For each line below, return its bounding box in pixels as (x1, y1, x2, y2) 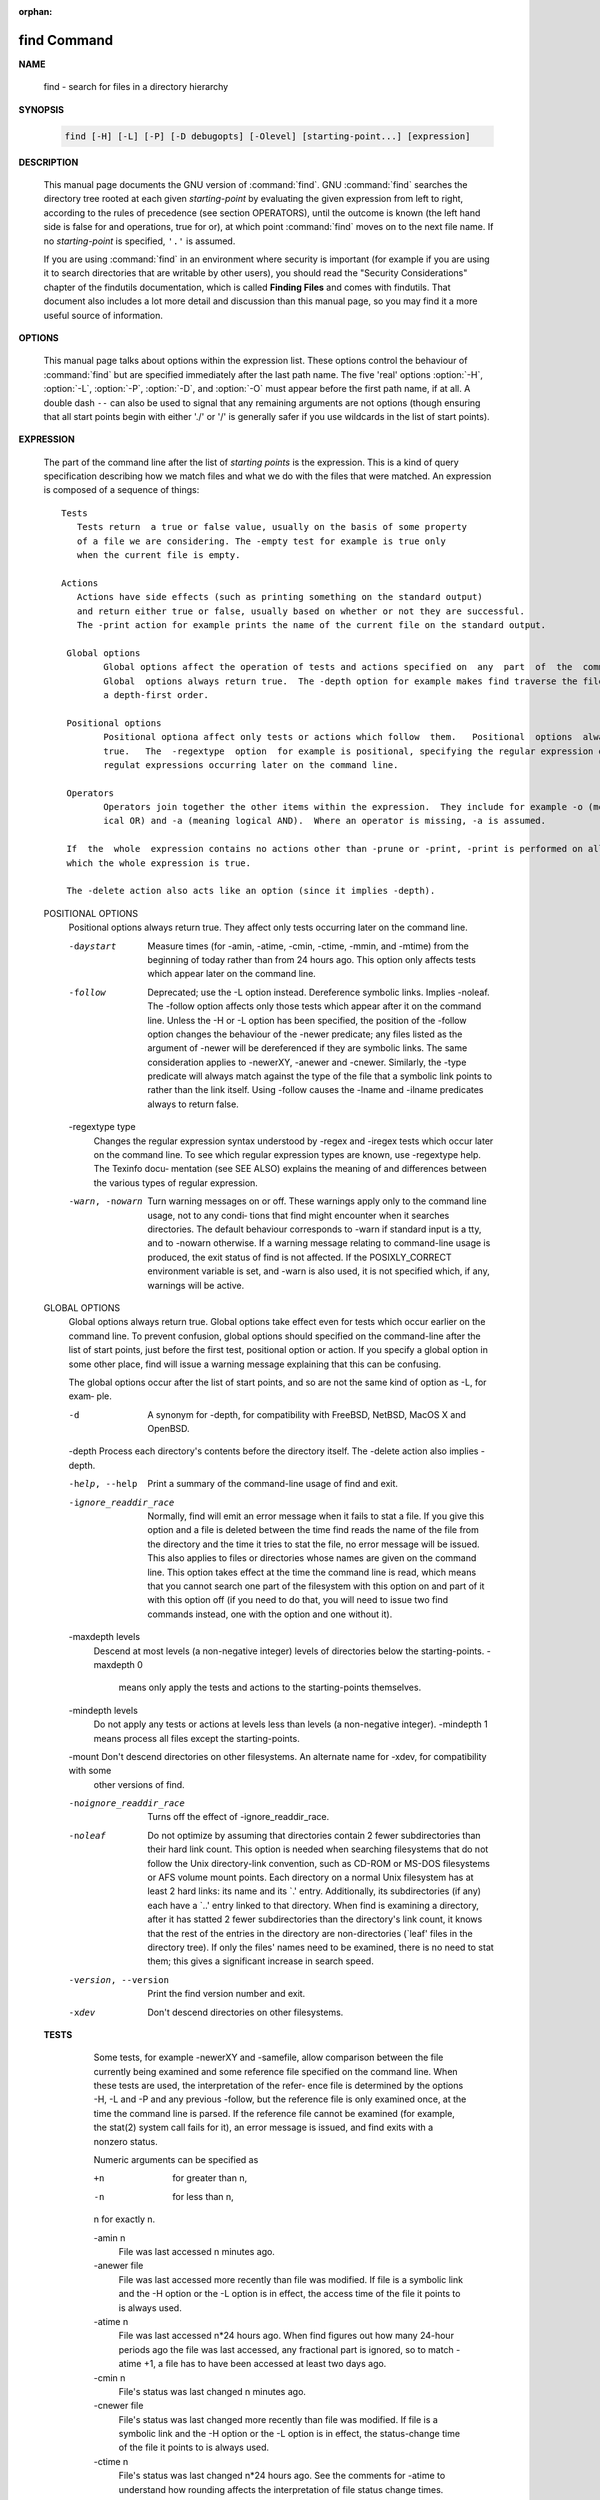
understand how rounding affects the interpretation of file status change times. (118, 2483, 444, 2495)
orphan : (18, 6, 53, 17)
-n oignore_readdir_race (68, 1798, 185, 1809)
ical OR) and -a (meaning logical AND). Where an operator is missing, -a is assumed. (103, 815, 547, 827)
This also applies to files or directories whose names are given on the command (147, 1552, 477, 1564)
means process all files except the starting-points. (93, 1732, 300, 1744)
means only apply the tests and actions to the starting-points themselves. (118, 1681, 422, 1694)
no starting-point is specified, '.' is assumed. (43, 235, 236, 247)
